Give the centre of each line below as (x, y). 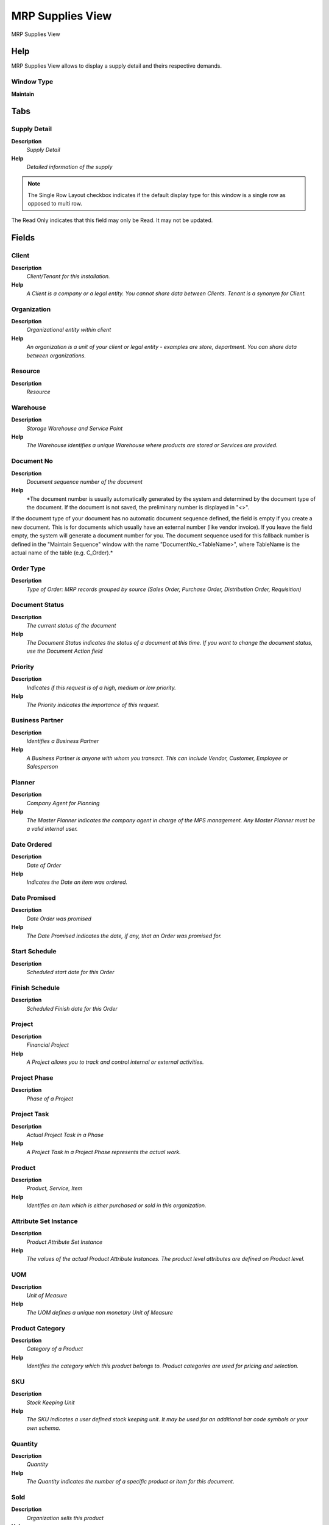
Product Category (38, 1328)
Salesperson (42, 767)
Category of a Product (55, 1349)
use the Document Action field (65, 651)
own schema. (44, 1428)
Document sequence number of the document (85, 481)
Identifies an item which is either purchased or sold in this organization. (116, 1205)
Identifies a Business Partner (63, 741)
